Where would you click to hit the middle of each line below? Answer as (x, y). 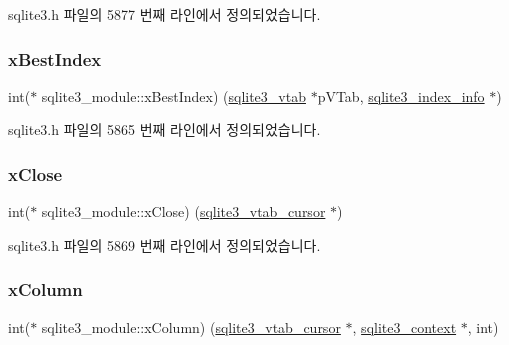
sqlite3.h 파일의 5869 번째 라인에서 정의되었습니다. (164, 244)
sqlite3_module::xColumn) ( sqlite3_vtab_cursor (191, 326)
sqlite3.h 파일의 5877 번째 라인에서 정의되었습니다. (164, 14)
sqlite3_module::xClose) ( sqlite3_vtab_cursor (183, 211)
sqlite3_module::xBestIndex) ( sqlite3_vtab (173, 95)
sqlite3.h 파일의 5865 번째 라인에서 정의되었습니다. (164, 129)
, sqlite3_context (404, 326)
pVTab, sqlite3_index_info (401, 95)
